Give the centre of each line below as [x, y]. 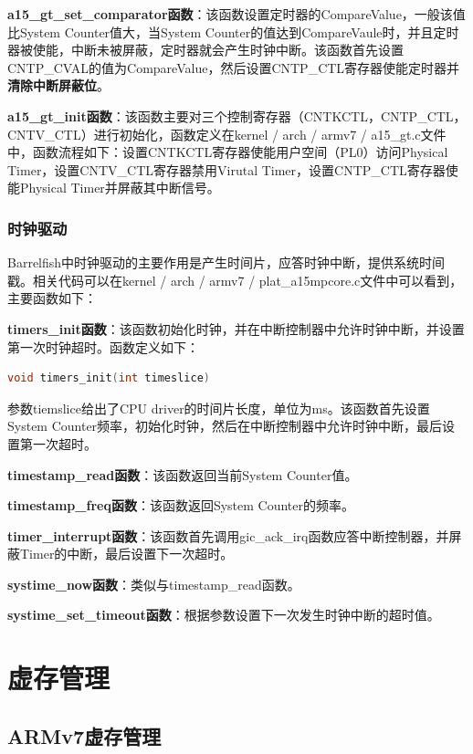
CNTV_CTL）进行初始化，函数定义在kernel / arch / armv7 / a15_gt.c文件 [227, 134]
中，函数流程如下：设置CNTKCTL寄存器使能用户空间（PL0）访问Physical [228, 152]
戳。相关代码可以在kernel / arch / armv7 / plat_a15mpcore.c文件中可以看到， [235, 280]
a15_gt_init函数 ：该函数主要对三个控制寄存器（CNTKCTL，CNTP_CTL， [237, 115]
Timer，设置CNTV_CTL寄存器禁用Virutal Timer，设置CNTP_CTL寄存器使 [233, 169]
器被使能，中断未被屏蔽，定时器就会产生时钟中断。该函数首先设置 [205, 50]
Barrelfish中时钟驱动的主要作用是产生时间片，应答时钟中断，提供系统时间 [226, 262]
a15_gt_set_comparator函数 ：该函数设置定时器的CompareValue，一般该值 [236, 14]
